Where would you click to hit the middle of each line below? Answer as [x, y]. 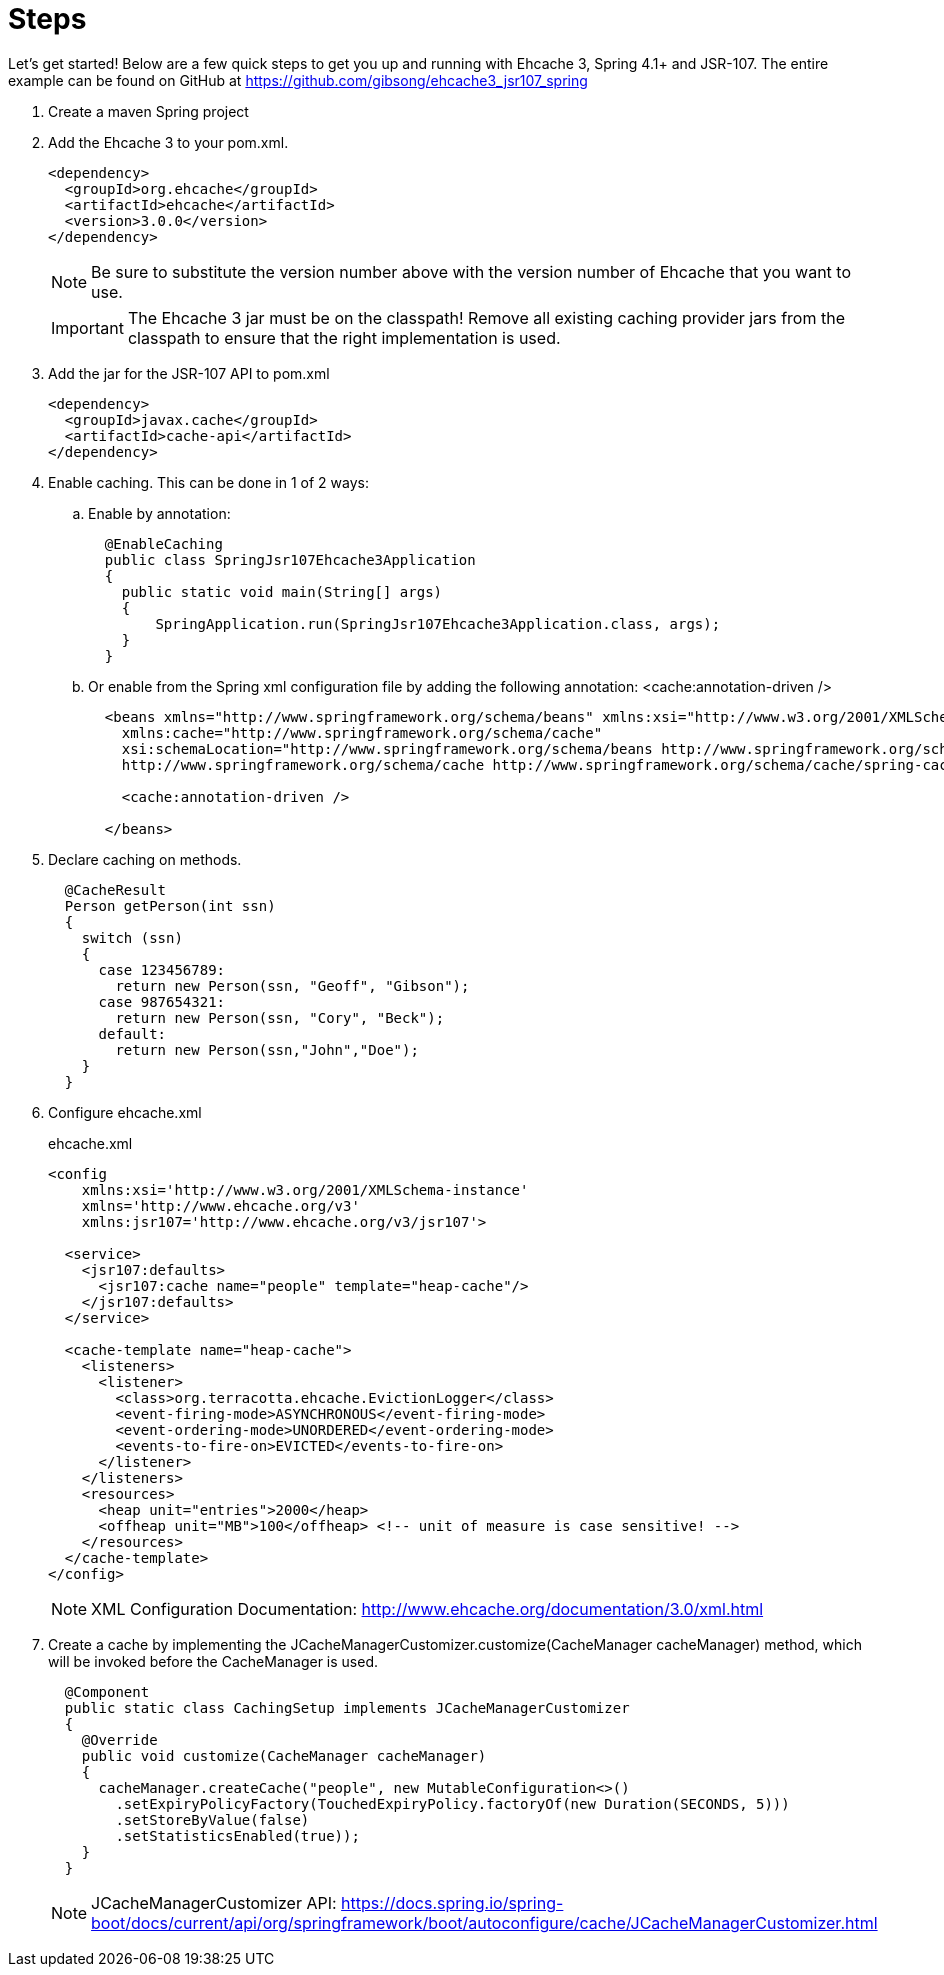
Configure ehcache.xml [125, 1112]
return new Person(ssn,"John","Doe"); [267, 1049]
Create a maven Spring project [148, 111]
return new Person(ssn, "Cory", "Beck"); [280, 1017]
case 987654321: [162, 1001]
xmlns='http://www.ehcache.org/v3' [220, 1205]
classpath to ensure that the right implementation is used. [344, 337]
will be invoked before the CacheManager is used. [213, 1661]
